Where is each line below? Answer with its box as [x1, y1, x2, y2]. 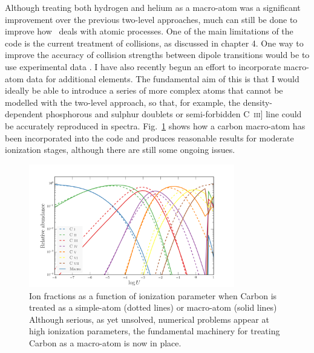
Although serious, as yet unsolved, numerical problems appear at [29, 313, 269, 325]
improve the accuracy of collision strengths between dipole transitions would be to [5, 48, 310, 61]
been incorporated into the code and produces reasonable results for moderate [5, 131, 294, 144]
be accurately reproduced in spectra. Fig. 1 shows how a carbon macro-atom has [5, 119, 306, 132]
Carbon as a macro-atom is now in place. [29, 337, 182, 349]
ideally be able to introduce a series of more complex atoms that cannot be [5, 84, 283, 97]
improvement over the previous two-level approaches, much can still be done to [5, 13, 298, 25]
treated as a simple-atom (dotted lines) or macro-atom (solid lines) [29, 301, 277, 314]
